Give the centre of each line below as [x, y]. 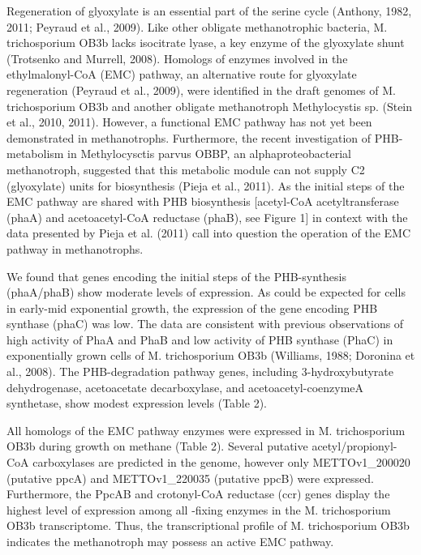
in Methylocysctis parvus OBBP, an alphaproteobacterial [209, 154]
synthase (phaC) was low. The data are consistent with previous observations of [205, 324]
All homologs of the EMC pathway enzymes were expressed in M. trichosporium [206, 430]
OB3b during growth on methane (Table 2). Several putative [157, 446]
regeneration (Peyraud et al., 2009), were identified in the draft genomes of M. [201, 90]
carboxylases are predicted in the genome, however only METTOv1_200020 [221, 462]
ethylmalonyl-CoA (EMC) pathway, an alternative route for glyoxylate [182, 74]
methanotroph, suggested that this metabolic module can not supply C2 [186, 169]
